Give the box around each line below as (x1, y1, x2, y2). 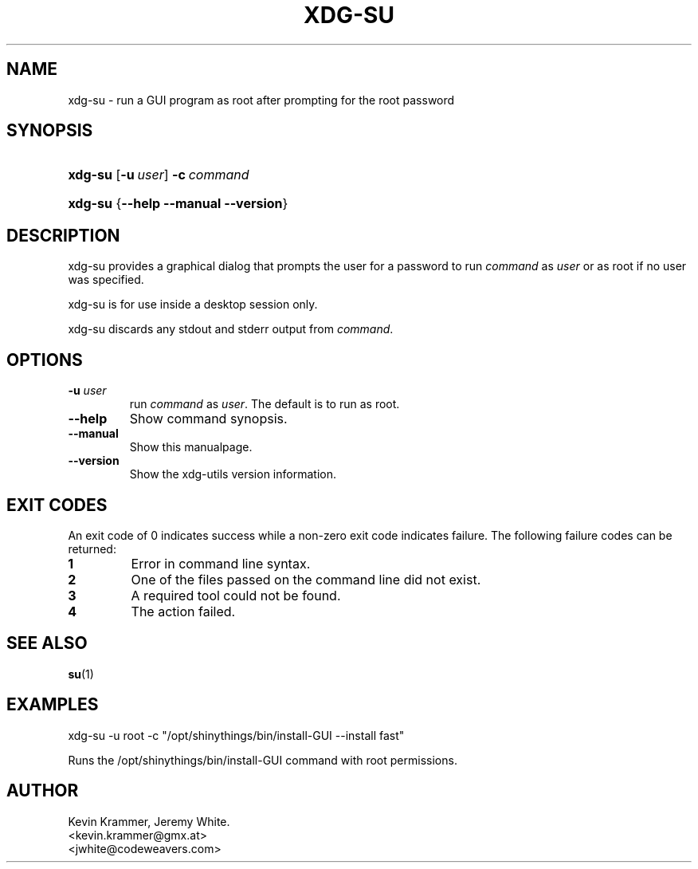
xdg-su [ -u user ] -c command (68, 167, 249, 183)
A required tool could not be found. (131, 587, 341, 604)
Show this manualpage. (129, 440, 253, 454)
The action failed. (131, 603, 236, 619)
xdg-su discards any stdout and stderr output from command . (68, 322, 394, 336)
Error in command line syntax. (131, 555, 311, 572)
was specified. (68, 273, 144, 287)
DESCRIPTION (6, 225, 120, 246)
